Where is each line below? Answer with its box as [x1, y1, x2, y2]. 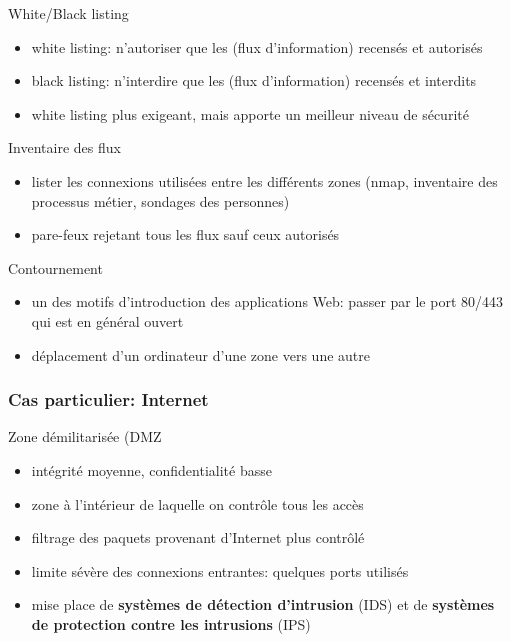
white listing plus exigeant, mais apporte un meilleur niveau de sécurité [31, 103, 469, 124]
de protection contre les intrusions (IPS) [31, 613, 311, 634]
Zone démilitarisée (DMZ [8, 426, 162, 447]
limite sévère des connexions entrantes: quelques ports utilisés [31, 560, 409, 581]
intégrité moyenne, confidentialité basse [31, 459, 272, 480]
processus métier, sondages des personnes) [31, 190, 290, 211]
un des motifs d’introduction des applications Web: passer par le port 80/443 [31, 291, 504, 312]
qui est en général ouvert [31, 310, 184, 331]
